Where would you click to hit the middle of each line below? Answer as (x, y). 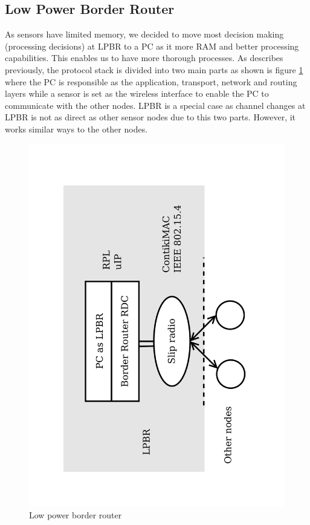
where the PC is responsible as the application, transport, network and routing (151, 81)
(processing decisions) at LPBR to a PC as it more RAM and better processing (152, 46)
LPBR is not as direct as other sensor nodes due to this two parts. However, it (150, 117)
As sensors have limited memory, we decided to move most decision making (144, 34)
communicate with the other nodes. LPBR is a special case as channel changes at (155, 105)
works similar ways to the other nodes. (76, 129)
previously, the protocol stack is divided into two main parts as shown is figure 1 (154, 69)
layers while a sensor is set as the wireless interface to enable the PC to (137, 93)
